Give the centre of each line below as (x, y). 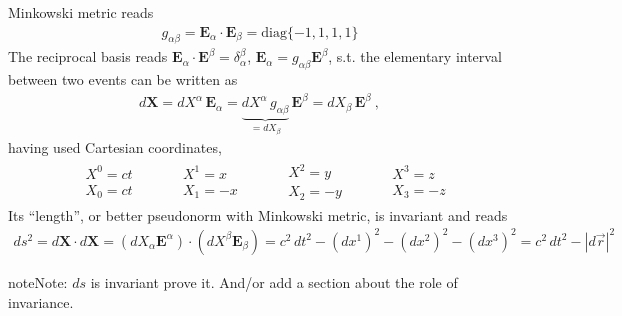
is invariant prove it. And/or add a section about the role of (274, 281)
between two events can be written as (123, 79)
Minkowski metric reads (81, 12)
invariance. (41, 301)
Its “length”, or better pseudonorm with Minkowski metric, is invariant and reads (258, 214)
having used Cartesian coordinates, (115, 147)
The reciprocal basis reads (88, 56)
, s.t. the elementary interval (415, 56)
